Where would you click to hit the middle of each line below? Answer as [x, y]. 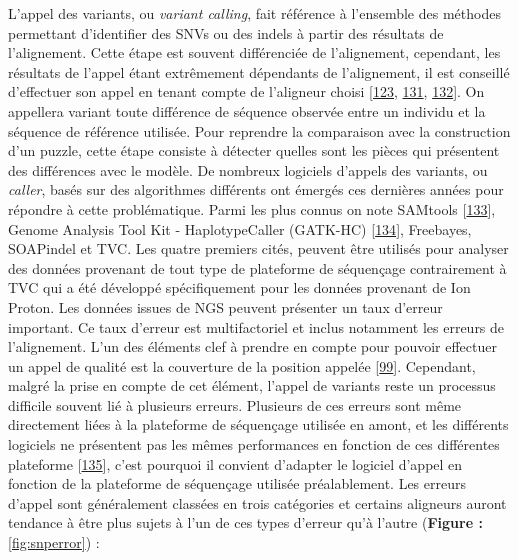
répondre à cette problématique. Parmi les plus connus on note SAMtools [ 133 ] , [252, 208]
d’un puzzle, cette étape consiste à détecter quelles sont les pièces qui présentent [254, 150]
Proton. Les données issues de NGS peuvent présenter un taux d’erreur [225, 306]
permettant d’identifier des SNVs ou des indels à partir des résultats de [226, 32]
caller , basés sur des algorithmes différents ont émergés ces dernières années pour [256, 189]
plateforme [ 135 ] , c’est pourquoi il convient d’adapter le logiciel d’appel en [235, 463]
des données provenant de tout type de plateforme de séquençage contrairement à [257, 267]
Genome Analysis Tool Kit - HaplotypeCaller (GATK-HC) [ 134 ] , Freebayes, [240, 228]
